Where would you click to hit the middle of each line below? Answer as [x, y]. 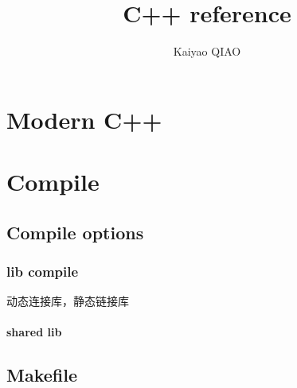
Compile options [75, 232]
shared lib [34, 332]
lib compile [43, 271]
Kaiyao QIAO [207, 51]
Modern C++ [84, 119]
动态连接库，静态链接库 [68, 301]
